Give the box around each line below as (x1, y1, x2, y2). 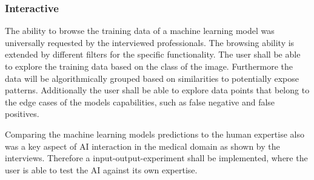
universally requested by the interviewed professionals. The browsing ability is (5, 36, 295, 48)
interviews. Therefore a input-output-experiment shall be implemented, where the (5, 152, 308, 164)
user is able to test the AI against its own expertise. (5, 163, 198, 176)
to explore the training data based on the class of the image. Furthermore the (5, 60, 293, 72)
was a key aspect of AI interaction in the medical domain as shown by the (5, 139, 280, 152)
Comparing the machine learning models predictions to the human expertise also (5, 127, 304, 140)
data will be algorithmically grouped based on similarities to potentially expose (5, 72, 299, 84)
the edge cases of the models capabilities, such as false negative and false (5, 95, 275, 108)
